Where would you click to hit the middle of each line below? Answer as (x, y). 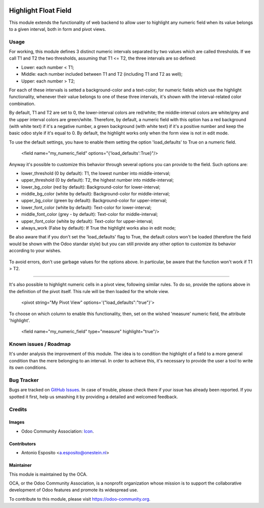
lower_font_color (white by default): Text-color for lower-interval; (86, 207)
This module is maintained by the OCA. (48, 474)
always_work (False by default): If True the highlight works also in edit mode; (99, 228)
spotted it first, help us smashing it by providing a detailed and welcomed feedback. (93, 397)
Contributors (22, 444)
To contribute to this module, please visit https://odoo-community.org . (80, 499)
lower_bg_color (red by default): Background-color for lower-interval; (91, 187)
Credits (18, 409)
